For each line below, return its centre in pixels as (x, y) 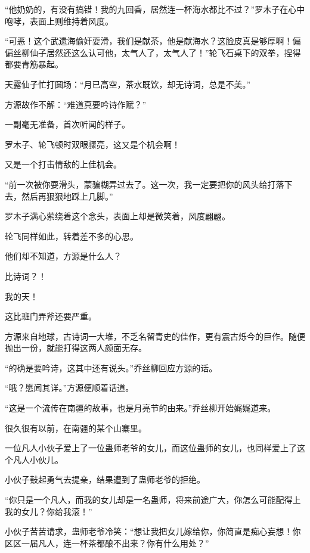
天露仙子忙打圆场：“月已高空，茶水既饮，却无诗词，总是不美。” (128, 84)
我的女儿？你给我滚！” (49, 511)
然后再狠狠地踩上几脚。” (67, 196)
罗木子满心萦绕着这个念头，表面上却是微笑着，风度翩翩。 (117, 216)
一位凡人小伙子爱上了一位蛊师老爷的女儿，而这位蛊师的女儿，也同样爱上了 (151, 448)
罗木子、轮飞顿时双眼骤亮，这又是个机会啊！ (92, 144)
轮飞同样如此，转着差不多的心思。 (72, 236)
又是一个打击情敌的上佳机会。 (63, 164)
